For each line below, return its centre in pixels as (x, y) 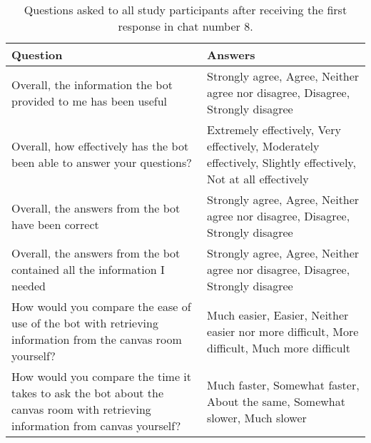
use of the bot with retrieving (85, 323)
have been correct (55, 224)
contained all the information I (88, 269)
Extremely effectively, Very (274, 129)
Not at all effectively (258, 179)
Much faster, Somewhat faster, (283, 385)
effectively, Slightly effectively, (281, 162)
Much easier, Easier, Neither (278, 315)
